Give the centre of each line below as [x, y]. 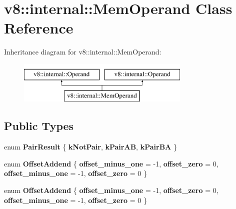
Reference [39, 28]
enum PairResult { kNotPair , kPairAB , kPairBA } [90, 147]
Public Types [39, 126]
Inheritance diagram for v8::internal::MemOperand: [83, 52]
